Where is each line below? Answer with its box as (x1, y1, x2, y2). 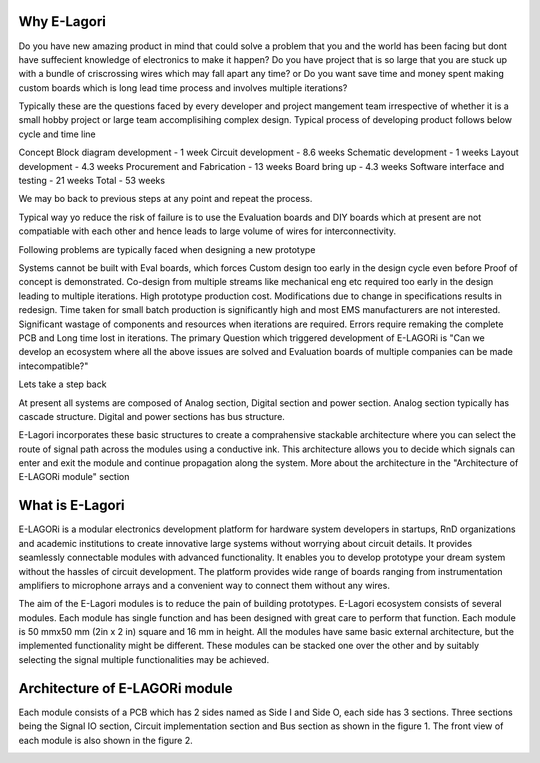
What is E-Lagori (18, 497, 125, 514)
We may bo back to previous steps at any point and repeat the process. (18, 193, 313, 205)
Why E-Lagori (18, 13, 107, 30)
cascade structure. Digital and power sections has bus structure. (18, 410, 285, 422)
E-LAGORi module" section (18, 471, 130, 483)
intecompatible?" (18, 360, 89, 372)
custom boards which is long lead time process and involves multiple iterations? (18, 81, 348, 94)
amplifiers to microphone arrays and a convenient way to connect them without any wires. (18, 579, 390, 591)
